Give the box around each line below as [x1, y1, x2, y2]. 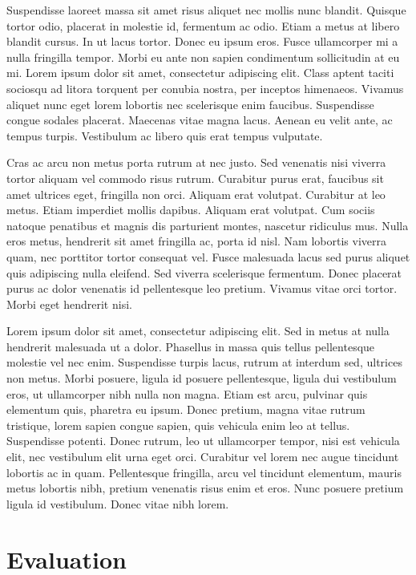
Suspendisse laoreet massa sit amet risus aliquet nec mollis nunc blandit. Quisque [6, 2, 406, 18]
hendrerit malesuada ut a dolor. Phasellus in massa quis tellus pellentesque [6, 338, 375, 354]
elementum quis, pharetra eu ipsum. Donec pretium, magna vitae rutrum [6, 401, 366, 418]
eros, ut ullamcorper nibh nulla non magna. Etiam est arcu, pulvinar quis [6, 385, 368, 402]
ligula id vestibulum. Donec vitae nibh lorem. [6, 495, 229, 512]
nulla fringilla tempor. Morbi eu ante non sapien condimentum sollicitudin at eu [6, 48, 400, 65]
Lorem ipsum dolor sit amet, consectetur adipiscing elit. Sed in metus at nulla [6, 322, 390, 339]
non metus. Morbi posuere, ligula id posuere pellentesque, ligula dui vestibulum [6, 370, 397, 387]
